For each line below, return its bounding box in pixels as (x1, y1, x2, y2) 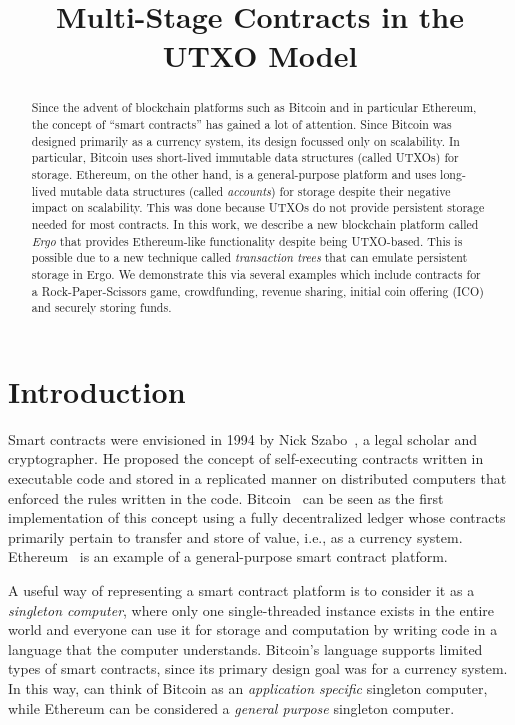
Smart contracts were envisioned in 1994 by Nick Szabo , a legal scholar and (8, 428, 477, 449)
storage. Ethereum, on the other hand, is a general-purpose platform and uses (31, 165, 437, 182)
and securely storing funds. (31, 299, 172, 316)
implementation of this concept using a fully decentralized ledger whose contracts (8, 507, 506, 528)
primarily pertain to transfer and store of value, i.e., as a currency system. (8, 526, 463, 547)
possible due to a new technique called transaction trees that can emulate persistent (31, 249, 468, 266)
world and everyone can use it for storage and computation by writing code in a (8, 619, 498, 640)
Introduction (8, 370, 186, 411)
